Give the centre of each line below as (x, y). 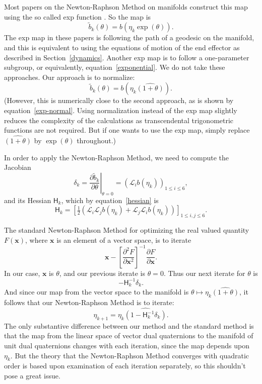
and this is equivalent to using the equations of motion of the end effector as (122, 47)
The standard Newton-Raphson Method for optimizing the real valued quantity (127, 229)
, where (36, 239)
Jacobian (18, 167)
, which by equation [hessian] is (110, 200)
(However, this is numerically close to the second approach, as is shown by (119, 100)
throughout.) (96, 140)
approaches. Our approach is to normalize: (70, 77)
